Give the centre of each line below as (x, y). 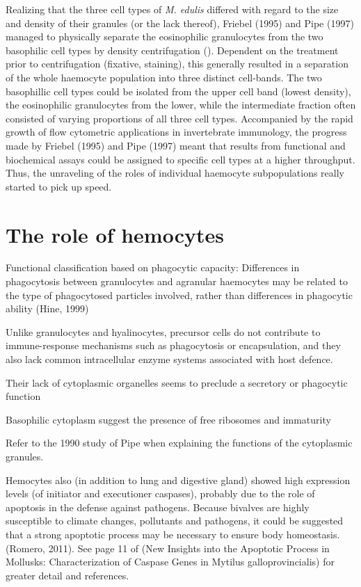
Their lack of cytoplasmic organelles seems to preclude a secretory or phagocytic (177, 382)
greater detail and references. (67, 575)
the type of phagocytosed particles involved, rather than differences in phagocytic (179, 295)
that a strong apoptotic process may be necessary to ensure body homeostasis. (173, 534)
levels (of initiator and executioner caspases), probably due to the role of (160, 493)
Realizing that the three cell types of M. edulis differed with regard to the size (172, 9)
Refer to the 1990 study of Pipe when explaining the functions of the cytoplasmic (179, 443)
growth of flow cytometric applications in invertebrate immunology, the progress (176, 132)
